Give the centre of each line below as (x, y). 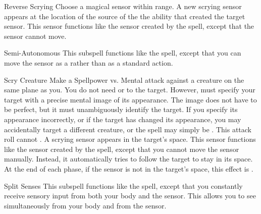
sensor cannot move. (35, 36)
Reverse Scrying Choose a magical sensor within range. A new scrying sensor (123, 6)
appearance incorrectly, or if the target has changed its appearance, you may (123, 119)
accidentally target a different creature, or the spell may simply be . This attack (128, 129)
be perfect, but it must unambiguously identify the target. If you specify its (121, 109)
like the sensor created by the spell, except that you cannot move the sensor (122, 149)
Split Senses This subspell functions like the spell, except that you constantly (123, 185)
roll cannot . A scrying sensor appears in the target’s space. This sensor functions (130, 139)
